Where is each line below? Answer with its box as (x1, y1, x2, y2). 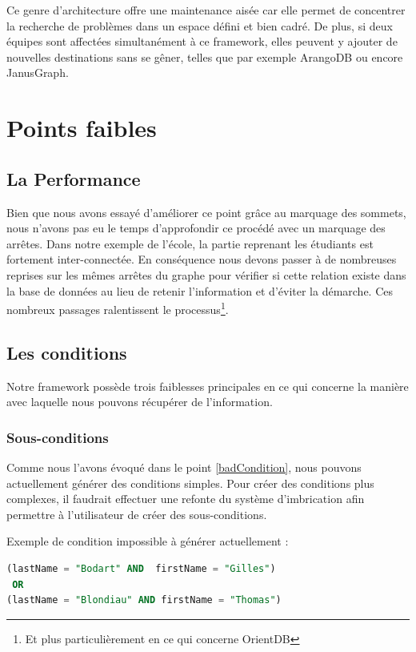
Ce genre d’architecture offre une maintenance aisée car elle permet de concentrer (6, 2, 406, 18)
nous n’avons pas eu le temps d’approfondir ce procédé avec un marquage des (6, 219, 386, 236)
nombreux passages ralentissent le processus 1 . (6, 299, 229, 317)
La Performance (6, 166, 141, 191)
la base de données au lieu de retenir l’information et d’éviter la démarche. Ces (6, 282, 394, 299)
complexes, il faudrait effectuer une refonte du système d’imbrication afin (6, 490, 365, 507)
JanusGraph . (6, 64, 69, 81)
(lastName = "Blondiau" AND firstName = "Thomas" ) (6, 594, 282, 606)
